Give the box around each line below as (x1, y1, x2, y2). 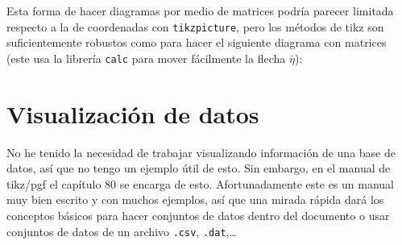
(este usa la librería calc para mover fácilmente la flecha (6, 49, 286, 66)
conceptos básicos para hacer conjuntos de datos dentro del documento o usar (6, 207, 390, 223)
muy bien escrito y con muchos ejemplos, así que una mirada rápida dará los (6, 191, 384, 208)
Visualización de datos (6, 97, 259, 130)
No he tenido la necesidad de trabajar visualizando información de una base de (6, 143, 396, 160)
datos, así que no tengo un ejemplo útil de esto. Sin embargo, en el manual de (6, 160, 391, 176)
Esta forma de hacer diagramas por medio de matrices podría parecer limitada (6, 2, 394, 19)
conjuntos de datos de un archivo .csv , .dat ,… (6, 222, 237, 239)
